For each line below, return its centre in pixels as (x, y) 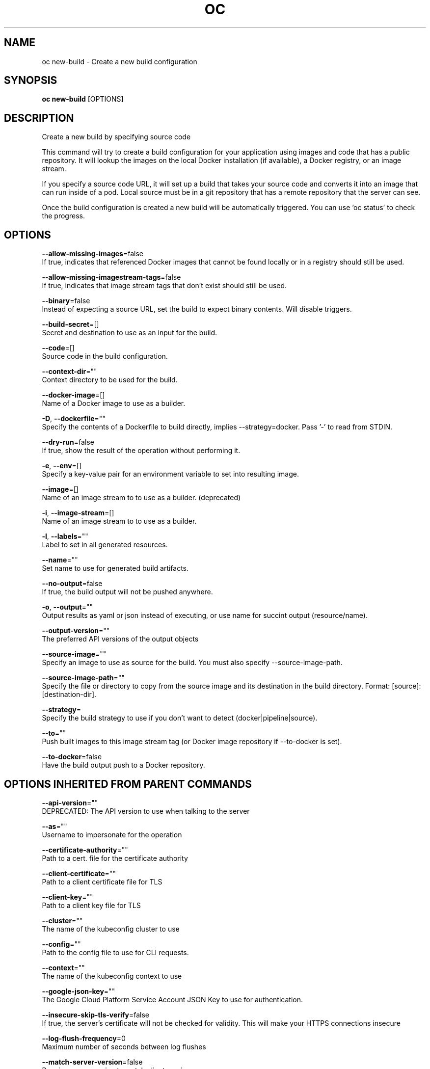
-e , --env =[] (62, 466)
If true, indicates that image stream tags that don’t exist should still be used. (164, 286)
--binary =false (66, 301)
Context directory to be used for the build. (110, 380)
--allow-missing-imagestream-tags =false (111, 277)
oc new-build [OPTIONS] (83, 99)
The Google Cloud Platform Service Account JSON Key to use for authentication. (173, 999)
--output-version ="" (76, 631)
